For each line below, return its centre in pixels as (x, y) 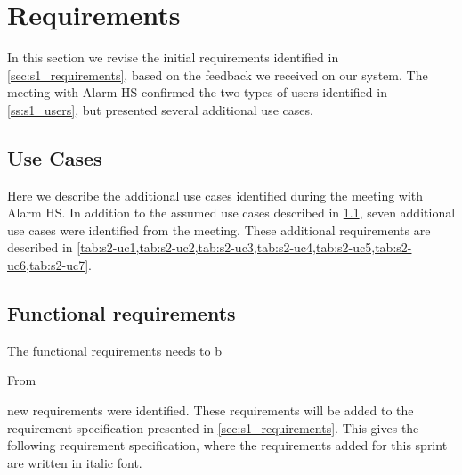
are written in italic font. (75, 462)
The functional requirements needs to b (114, 350)
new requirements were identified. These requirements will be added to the (211, 410)
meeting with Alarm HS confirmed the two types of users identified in (197, 92)
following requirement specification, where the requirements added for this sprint (227, 445)
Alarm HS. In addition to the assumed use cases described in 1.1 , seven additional (231, 213)
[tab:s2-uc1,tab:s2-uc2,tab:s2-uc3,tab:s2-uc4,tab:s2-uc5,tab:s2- (244, 247)
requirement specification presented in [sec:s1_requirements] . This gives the (213, 427)
